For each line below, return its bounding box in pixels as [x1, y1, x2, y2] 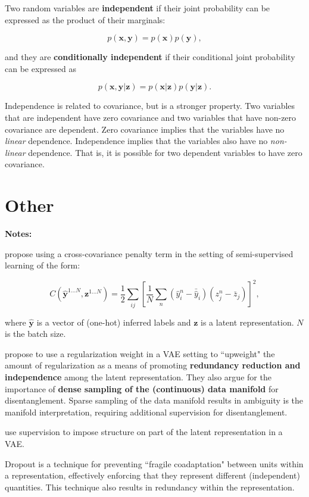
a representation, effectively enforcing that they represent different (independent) [5, 469, 300, 482]
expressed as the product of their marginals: [5, 13, 166, 26]
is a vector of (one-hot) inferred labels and [36, 315, 191, 328]
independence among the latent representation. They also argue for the [5, 371, 271, 383]
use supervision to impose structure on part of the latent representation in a [5, 426, 283, 438]
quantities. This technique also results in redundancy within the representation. [5, 480, 295, 493]
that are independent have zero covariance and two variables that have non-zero [5, 111, 296, 123]
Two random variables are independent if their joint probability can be [5, 2, 270, 14]
